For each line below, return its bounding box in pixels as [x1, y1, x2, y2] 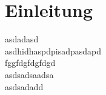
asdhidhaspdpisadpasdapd [5, 44, 102, 57]
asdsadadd [5, 80, 44, 93]
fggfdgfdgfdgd [5, 56, 56, 69]
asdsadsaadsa [5, 68, 54, 80]
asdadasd [5, 33, 39, 45]
